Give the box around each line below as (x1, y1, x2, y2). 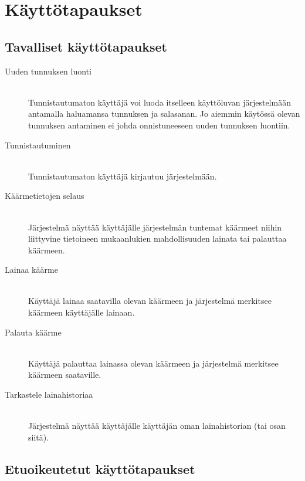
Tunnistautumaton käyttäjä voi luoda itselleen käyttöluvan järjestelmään (28, 96, 291, 108)
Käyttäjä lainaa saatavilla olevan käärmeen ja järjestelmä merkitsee (28, 294, 272, 307)
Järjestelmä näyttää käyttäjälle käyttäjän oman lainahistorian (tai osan (28, 419, 286, 432)
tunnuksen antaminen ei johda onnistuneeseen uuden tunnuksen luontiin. (28, 118, 290, 131)
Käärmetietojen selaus (5, 189, 84, 202)
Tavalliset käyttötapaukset (5, 37, 167, 55)
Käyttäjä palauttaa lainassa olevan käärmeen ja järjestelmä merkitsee (28, 357, 279, 369)
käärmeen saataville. (28, 368, 101, 381)
